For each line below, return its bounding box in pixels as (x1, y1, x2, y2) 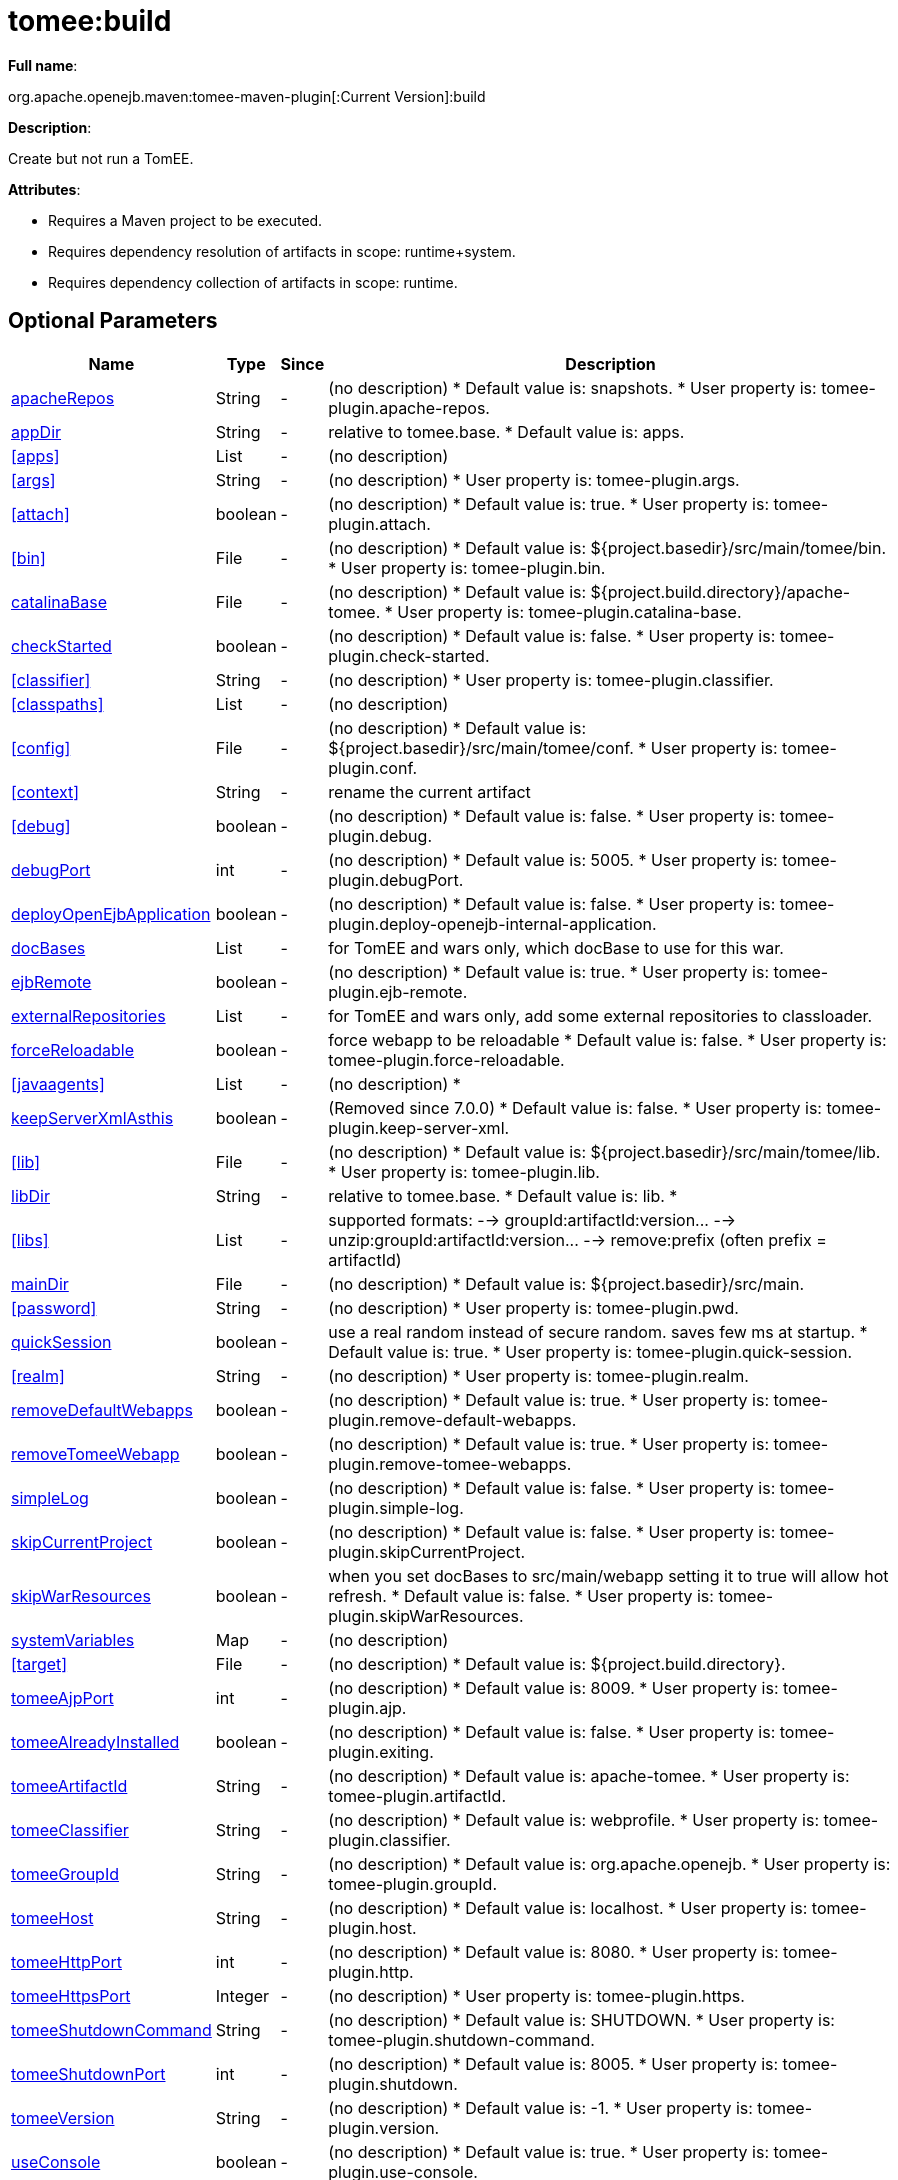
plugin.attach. (328, 513, 431, 534)
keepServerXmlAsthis (11, 1107, 174, 1128)
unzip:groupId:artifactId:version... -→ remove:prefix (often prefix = (328, 1229, 827, 1250)
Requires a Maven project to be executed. (48, 211, 323, 229)
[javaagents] (11, 1073, 105, 1094)
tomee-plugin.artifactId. (328, 1785, 506, 1806)
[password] (11, 1297, 97, 1318)
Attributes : (8, 180, 81, 198)
